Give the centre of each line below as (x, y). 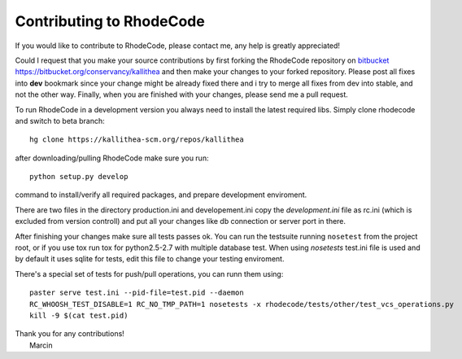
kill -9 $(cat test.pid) (79, 315)
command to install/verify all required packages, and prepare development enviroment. (161, 195)
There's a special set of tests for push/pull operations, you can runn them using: (149, 274)
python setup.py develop (79, 177)
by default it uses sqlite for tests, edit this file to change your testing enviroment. (150, 259)
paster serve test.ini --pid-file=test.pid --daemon (137, 293)
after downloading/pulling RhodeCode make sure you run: (112, 158)
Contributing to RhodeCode (110, 21)
